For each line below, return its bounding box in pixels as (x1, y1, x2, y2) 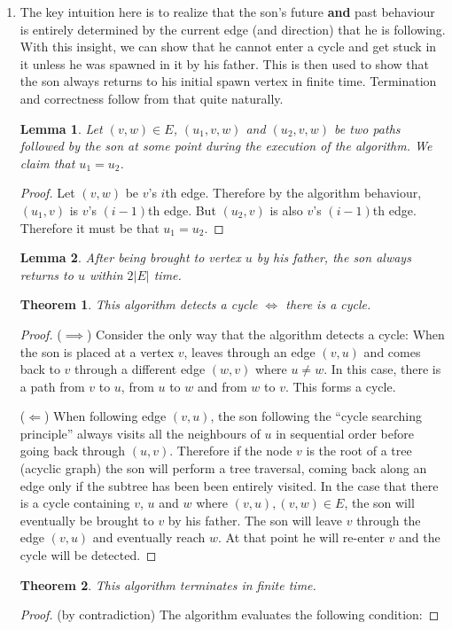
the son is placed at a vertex (19, 342, 175, 361)
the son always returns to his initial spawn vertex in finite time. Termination (19, 72, 437, 90)
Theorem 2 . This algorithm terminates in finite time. (19, 575, 316, 594)
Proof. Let (19, 183, 75, 202)
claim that (19, 153, 75, 172)
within (89, 265, 123, 284)
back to (19, 360, 60, 378)
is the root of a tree (306, 441, 412, 460)
